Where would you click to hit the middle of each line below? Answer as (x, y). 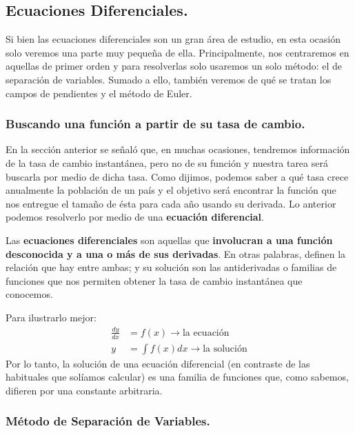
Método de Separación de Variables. (108, 421)
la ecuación (206, 333)
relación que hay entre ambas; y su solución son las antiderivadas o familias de (171, 267)
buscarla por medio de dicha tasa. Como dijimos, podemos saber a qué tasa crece (177, 176)
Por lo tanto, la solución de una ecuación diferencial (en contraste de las (158, 363)
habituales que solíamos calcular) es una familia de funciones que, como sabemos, (177, 377)
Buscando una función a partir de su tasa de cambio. (155, 124)
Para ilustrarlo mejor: (51, 317)
